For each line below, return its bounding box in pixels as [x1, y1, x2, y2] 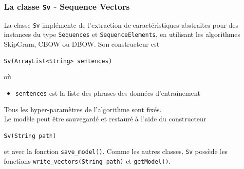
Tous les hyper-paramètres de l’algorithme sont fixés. [4, 104, 162, 114]
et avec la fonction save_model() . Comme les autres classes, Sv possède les [4, 146, 227, 156]
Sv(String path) [4, 132, 56, 139]
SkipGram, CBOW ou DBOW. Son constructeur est [4, 39, 160, 49]
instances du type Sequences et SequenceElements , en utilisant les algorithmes [4, 29, 241, 39]
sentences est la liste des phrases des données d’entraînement [15, 87, 201, 98]
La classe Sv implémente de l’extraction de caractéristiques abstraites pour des [4, 19, 239, 30]
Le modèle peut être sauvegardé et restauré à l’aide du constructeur [4, 114, 206, 124]
